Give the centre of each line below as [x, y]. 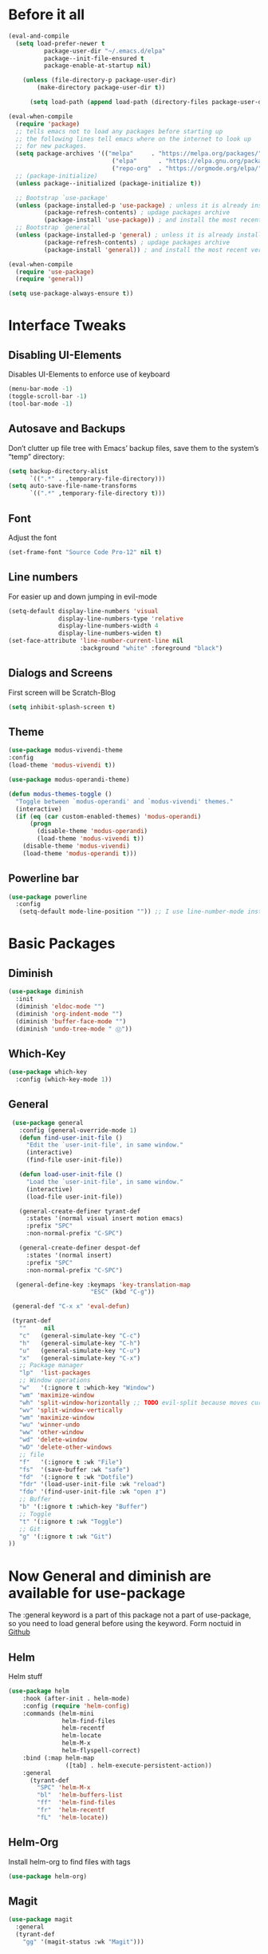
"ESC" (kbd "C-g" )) [123, 1292]
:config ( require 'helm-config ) [76, 1706]
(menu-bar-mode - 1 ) [41, 389]
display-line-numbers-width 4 [108, 626]
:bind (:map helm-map [58, 1758]
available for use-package [97, 1593]
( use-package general [47, 1123]
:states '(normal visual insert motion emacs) [104, 1218]
